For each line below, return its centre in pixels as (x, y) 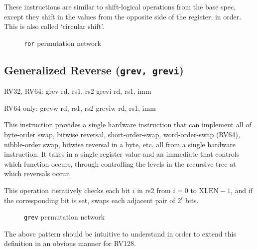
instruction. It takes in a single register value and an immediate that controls (122, 154)
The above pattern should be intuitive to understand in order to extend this (120, 233)
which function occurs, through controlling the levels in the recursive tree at (120, 163)
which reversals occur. (38, 173)
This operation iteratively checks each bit (67, 190)
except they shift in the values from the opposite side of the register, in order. (123, 16)
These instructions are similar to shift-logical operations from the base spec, (120, 6)
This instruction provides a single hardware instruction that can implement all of (128, 125)
